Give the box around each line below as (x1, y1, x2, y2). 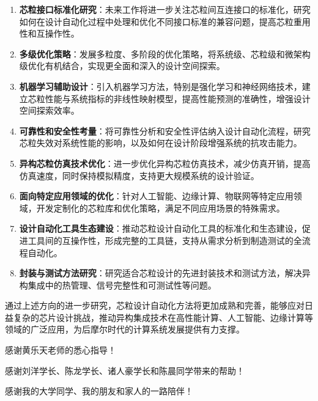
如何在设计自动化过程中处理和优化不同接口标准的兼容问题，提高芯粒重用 (19, 15, 311, 28)
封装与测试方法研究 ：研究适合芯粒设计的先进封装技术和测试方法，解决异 (19, 267, 311, 279)
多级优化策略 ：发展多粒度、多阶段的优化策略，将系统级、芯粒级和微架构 (19, 47, 311, 60)
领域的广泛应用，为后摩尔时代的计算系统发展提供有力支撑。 (5, 323, 245, 336)
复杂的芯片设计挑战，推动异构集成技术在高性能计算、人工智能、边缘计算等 (13, 311, 313, 323)
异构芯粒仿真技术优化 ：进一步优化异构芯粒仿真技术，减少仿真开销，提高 (19, 156, 311, 169)
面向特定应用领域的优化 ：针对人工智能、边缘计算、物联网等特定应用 (19, 189, 294, 202)
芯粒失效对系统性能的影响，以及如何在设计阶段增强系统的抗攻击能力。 (19, 136, 302, 149)
